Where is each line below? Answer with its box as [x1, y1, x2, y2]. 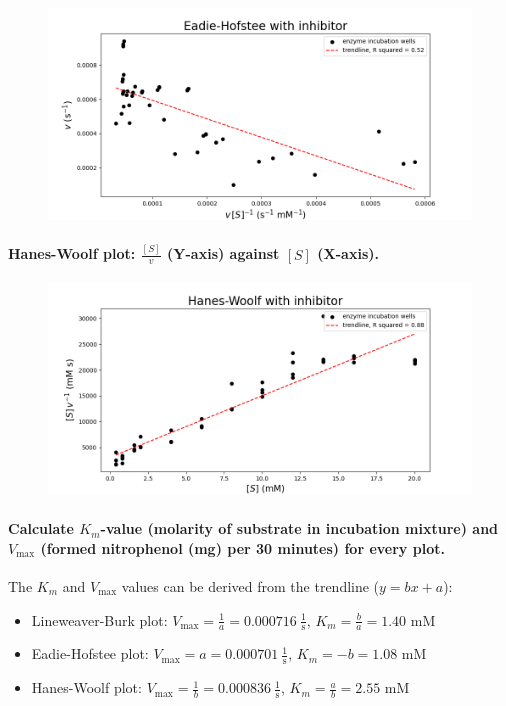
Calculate [8, 518, 74, 539]
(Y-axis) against [167, 243, 280, 264]
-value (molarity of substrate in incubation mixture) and [100, 518, 499, 539]
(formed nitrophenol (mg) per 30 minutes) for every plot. [40, 537, 445, 558]
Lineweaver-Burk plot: [31, 609, 168, 630]
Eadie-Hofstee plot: [31, 643, 149, 664]
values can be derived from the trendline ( [121, 575, 380, 596]
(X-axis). [317, 243, 379, 264]
